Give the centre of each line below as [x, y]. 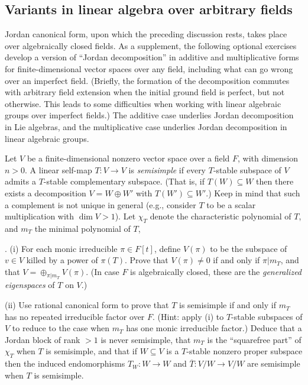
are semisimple [274, 363]
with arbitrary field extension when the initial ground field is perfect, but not [145, 92]
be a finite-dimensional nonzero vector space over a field [128, 158]
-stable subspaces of [267, 316]
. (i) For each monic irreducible [61, 248]
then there [275, 181]
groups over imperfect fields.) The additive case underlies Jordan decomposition [149, 115]
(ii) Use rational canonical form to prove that [87, 305]
